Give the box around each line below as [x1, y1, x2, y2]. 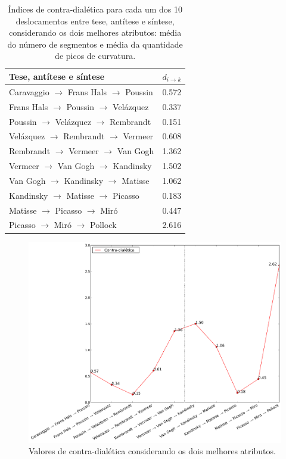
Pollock [90, 218, 117, 231]
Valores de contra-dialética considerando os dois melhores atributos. [29, 445, 276, 457]
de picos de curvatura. [55, 49, 136, 62]
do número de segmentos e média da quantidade [7, 38, 183, 50]
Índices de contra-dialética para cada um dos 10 [8, 3, 182, 15]
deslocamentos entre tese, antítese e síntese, [15, 14, 175, 27]
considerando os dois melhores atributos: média [9, 26, 182, 39]
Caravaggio [9, 85, 49, 98]
